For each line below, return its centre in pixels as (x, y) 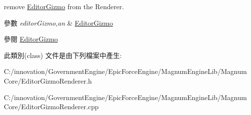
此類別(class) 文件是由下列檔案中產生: (63, 55)
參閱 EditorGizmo (31, 39)
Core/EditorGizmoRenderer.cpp (51, 107)
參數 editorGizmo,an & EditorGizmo (59, 22)
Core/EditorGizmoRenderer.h (48, 80)
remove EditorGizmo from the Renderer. (64, 6)
